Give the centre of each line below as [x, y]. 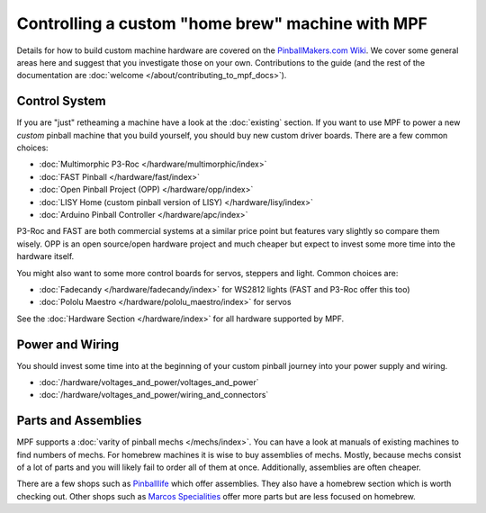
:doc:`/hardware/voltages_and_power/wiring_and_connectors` [154, 395]
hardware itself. [45, 256]
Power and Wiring [68, 344]
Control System [62, 101]
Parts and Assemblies [79, 421]
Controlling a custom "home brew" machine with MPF [222, 23]
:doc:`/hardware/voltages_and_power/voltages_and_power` [149, 382]
